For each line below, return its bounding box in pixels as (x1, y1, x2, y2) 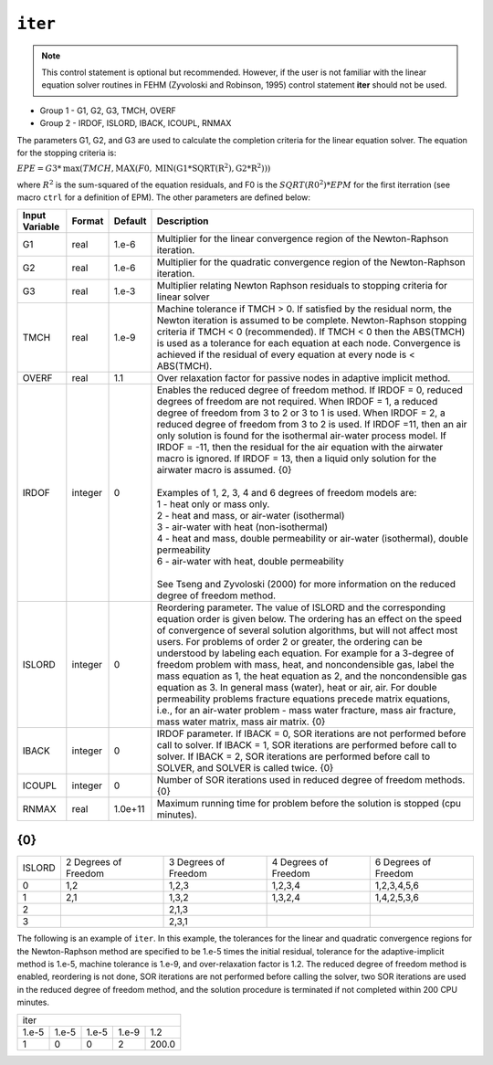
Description (156, 215, 209, 227)
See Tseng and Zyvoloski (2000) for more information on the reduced (156, 577, 456, 590)
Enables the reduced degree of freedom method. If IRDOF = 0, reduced (156, 384, 463, 396)
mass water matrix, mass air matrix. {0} (156, 715, 326, 728)
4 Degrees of (271, 856, 329, 869)
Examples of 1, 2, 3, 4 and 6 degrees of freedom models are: (156, 486, 417, 499)
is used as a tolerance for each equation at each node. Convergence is (156, 336, 461, 349)
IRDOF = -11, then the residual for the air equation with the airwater (156, 440, 444, 453)
